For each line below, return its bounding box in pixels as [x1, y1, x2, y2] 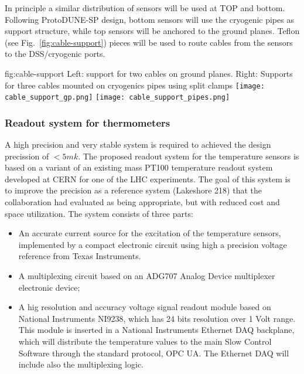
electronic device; [18, 281, 80, 293]
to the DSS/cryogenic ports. [5, 47, 105, 60]
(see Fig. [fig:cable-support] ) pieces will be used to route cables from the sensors [5, 36, 293, 48]
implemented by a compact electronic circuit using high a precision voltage [18, 238, 287, 250]
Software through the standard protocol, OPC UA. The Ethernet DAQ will [18, 346, 289, 359]
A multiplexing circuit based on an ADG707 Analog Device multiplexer [18, 270, 275, 282]
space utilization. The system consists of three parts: [5, 207, 193, 219]
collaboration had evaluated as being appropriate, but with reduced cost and [5, 196, 280, 208]
